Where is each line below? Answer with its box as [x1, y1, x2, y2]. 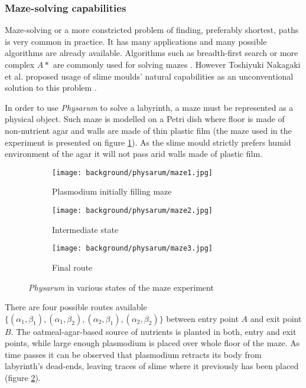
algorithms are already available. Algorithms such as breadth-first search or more [5, 47, 298, 59]
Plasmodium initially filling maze [52, 185, 172, 198]
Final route [52, 261, 93, 273]
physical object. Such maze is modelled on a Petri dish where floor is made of [5, 113, 285, 125]
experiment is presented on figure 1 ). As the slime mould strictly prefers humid [5, 136, 291, 148]
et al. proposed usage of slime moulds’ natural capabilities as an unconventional [5, 70, 294, 82]
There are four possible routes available [5, 301, 147, 313]
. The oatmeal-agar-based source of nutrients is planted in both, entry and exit [11, 325, 297, 337]
